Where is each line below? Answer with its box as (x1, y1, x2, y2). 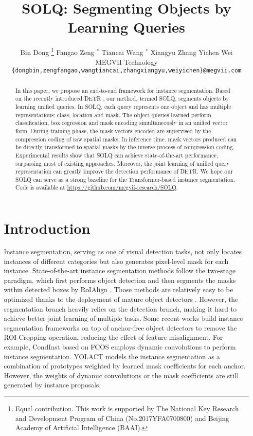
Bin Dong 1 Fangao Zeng (20, 46, 94, 57)
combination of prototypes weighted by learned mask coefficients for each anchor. (4, 361, 246, 371)
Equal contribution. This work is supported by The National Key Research (15, 403, 239, 413)
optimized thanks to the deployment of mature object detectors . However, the (4, 294, 238, 304)
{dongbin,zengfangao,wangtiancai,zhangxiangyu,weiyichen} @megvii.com (11, 67, 242, 74)
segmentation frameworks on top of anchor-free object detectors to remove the (4, 322, 237, 332)
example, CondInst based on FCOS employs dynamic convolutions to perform (4, 342, 236, 352)
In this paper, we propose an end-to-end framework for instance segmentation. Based (15, 86, 231, 94)
